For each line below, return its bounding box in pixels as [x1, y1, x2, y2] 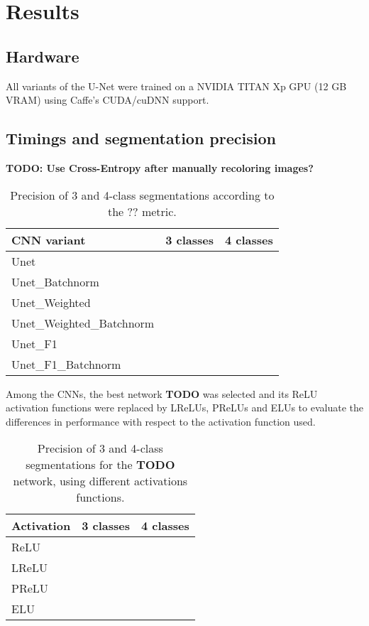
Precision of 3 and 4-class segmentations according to [10, 186, 275, 203]
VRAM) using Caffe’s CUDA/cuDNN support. [6, 92, 209, 107]
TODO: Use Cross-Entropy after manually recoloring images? [6, 160, 314, 175]
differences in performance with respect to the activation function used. [6, 414, 316, 428]
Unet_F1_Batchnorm [11, 355, 121, 372]
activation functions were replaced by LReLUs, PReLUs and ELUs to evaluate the [6, 400, 363, 415]
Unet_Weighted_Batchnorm [11, 314, 155, 331]
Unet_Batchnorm [11, 273, 99, 290]
